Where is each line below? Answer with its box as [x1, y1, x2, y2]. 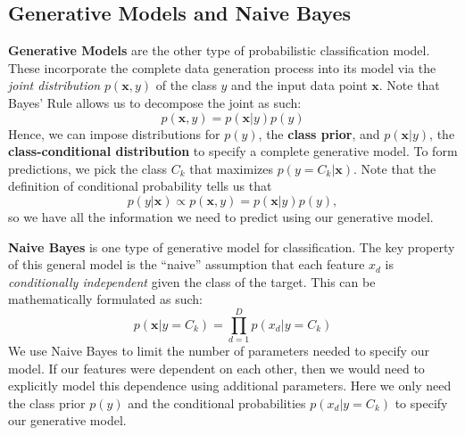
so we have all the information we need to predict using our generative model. [8, 207, 434, 226]
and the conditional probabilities [128, 393, 306, 412]
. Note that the [353, 159, 436, 177]
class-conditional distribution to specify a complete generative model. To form [8, 142, 458, 160]
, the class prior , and [258, 124, 380, 143]
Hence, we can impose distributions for [8, 124, 220, 143]
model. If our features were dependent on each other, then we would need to [8, 358, 425, 377]
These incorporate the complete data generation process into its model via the [8, 58, 436, 77]
